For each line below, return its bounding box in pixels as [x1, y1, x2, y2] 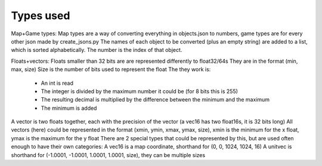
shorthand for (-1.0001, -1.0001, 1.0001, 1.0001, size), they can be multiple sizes [11, 151, 206, 158]
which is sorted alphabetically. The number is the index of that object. [11, 47, 182, 54]
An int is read [41, 79, 74, 87]
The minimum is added [41, 104, 97, 112]
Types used [11, 9, 70, 22]
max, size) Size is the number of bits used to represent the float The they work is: [11, 66, 211, 73]
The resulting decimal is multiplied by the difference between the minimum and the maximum [41, 96, 270, 103]
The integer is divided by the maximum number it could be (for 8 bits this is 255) [41, 87, 239, 95]
